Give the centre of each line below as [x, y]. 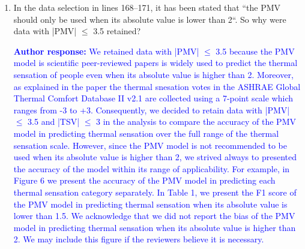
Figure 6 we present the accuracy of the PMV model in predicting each [144, 180]
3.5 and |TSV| [54, 121]
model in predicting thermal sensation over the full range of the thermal [146, 133]
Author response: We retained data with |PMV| [106, 51]
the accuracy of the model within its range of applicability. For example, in [152, 168]
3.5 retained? [117, 31]
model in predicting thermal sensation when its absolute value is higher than [155, 227]
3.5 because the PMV [255, 51]
